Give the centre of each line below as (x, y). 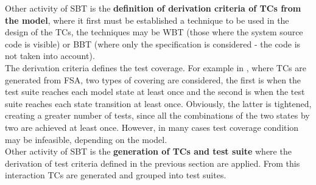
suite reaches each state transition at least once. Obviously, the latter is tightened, (158, 103)
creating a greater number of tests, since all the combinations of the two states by (157, 115)
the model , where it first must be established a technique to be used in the (147, 20)
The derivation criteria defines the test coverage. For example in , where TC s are (156, 67)
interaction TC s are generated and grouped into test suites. (116, 175)
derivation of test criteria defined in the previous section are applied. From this (153, 163)
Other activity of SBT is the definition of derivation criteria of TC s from (153, 8)
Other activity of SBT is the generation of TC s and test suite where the (148, 151)
